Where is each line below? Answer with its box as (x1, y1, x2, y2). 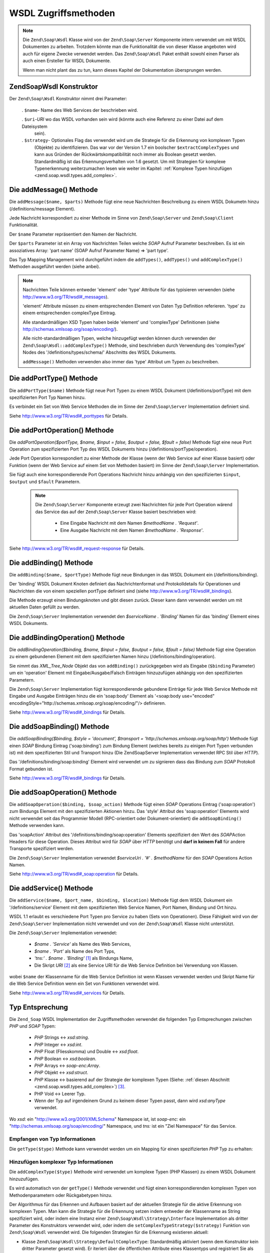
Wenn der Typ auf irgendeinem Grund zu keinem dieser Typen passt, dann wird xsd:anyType (34, 1098, 226, 1104)
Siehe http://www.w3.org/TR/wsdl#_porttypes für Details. (9, 412, 128, 419)
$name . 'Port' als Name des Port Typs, (34, 948, 115, 954)
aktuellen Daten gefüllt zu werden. (9, 604, 80, 610)
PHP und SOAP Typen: (9, 1023, 56, 1029)
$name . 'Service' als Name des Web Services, (34, 941, 131, 947)
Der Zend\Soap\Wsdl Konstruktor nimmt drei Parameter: (9, 96, 127, 102)
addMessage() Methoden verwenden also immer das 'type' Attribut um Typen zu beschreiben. (22, 358, 219, 364)
